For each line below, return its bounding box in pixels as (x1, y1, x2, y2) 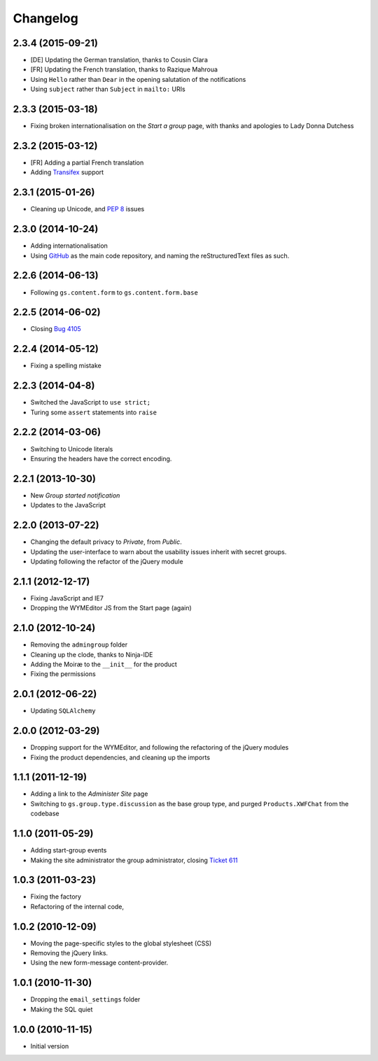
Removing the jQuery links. (30, 949, 108, 957)
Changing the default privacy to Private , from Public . (30, 537, 182, 546)
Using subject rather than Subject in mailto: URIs (30, 85, 185, 94)
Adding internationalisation (30, 241, 108, 250)
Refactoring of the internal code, (30, 902, 125, 911)
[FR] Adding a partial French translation (30, 158, 144, 167)
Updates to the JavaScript (30, 501, 106, 510)
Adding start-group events (30, 846, 107, 855)
